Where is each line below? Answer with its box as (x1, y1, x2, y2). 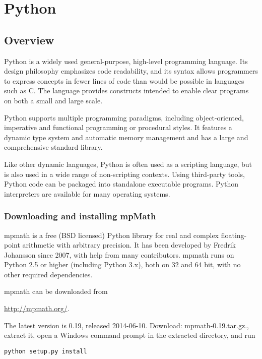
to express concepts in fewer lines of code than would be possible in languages (4, 75, 244, 86)
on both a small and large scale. (4, 95, 103, 105)
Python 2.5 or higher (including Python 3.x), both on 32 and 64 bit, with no (4, 259, 241, 270)
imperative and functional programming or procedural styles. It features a (4, 122, 232, 133)
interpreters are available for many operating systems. (4, 188, 170, 199)
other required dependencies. (4, 269, 93, 279)
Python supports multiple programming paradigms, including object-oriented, (4, 112, 244, 123)
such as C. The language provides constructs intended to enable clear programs (4, 85, 249, 96)
